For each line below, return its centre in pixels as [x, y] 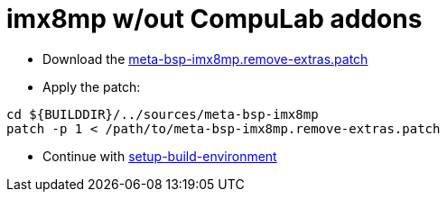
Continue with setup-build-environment [160, 156]
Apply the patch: [92, 86]
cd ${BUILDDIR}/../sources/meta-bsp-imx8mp [163, 114]
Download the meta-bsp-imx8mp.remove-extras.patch [205, 59]
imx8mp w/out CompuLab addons [214, 19]
